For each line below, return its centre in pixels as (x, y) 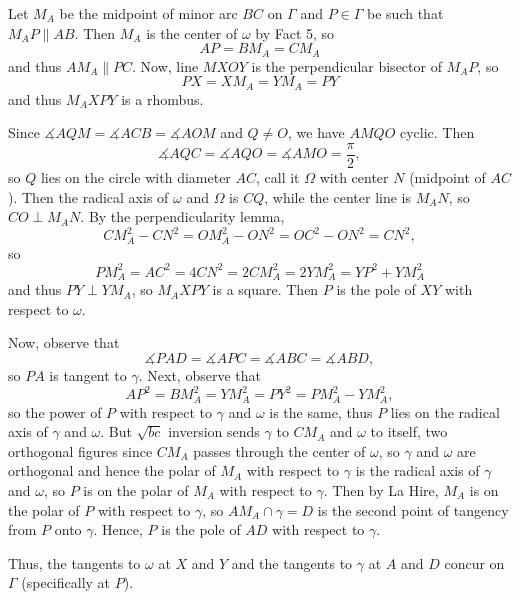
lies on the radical (445, 411)
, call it (278, 176)
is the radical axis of (417, 470)
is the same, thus (321, 411)
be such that (405, 13)
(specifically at (66, 582)
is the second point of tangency (413, 509)
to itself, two (409, 431)
